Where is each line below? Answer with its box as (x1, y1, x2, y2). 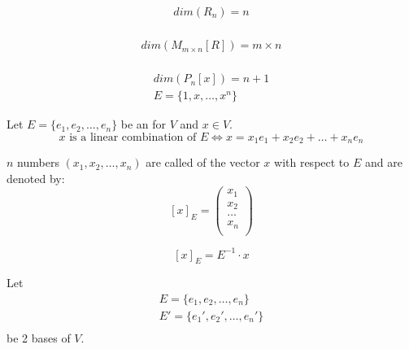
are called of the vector (146, 154, 260, 171)
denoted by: (7, 169, 65, 186)
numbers (17, 154, 59, 171)
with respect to (274, 154, 350, 171)
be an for (120, 116, 167, 133)
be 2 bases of (7, 329, 71, 346)
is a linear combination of (69, 131, 197, 143)
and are (364, 154, 402, 171)
